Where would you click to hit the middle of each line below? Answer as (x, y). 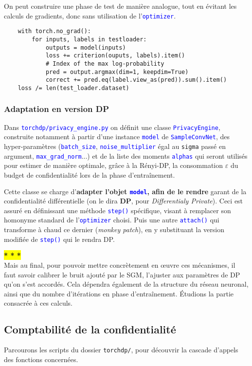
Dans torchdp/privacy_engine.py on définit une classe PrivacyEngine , (112, 127)
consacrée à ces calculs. (38, 303)
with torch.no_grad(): (54, 31)
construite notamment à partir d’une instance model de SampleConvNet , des (117, 137)
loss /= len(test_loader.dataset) (73, 88)
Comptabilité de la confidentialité (90, 329)
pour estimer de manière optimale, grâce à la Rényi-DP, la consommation (114, 165)
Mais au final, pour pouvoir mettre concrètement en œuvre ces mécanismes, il (120, 265)
